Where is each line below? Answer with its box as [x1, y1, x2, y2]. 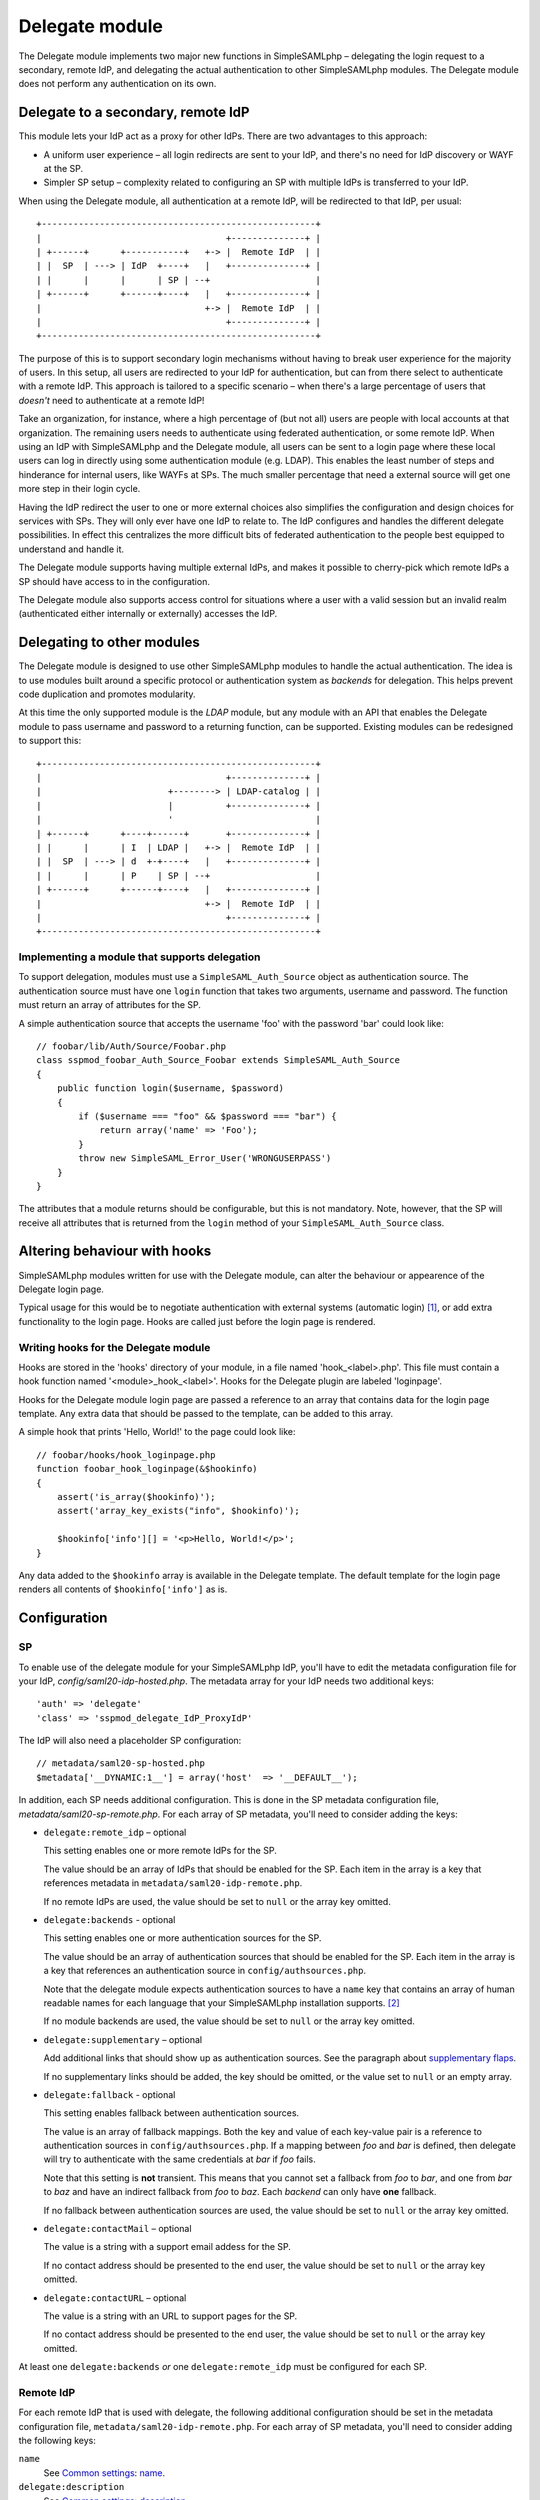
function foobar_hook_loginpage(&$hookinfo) [36, 1463, 259, 1475]
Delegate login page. [18, 1283, 105, 1295]
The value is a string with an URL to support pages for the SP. [43, 2310, 298, 2322]
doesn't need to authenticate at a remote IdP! [18, 394, 205, 406]
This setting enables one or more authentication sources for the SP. [43, 1932, 322, 1944]
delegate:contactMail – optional [43, 2223, 192, 2235]
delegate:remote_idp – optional [43, 1826, 187, 1839]
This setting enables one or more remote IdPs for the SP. [43, 1845, 277, 1857]
